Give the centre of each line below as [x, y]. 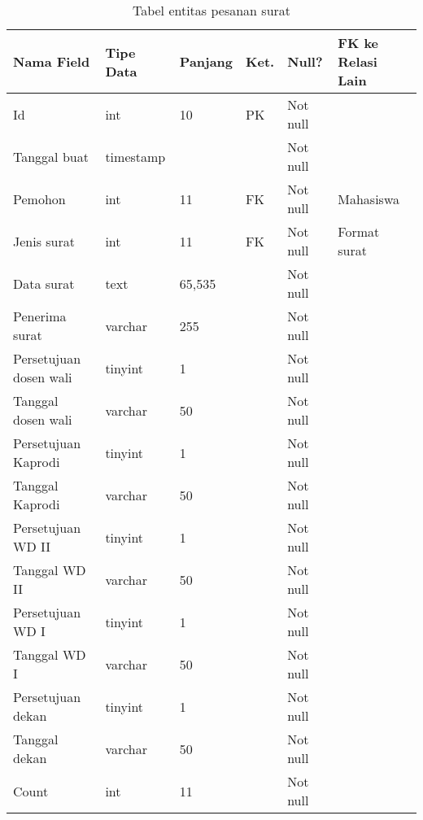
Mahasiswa [369, 198]
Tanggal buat [51, 156]
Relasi [358, 61]
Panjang [206, 61]
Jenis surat [44, 241]
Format [359, 231]
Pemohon [39, 198]
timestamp [135, 156]
